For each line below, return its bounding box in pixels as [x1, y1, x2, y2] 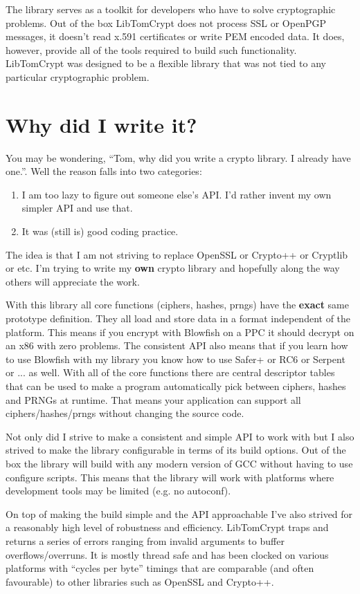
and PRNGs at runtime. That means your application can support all [6, 392, 301, 407]
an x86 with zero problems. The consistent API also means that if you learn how [6, 338, 348, 353]
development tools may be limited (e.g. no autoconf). [6, 483, 231, 498]
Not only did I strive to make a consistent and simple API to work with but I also [6, 429, 354, 443]
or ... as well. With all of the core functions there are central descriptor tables [6, 365, 335, 380]
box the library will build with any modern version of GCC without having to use [6, 456, 353, 470]
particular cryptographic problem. [6, 69, 150, 84]
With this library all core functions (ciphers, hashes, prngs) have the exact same [6, 297, 349, 312]
